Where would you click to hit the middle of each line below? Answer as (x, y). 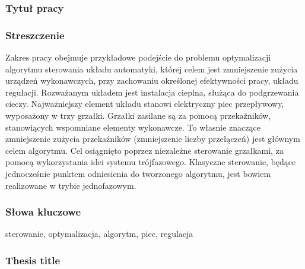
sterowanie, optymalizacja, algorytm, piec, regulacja (99, 234)
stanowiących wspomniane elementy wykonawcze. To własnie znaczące (133, 127)
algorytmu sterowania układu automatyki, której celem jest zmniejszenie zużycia (152, 69)
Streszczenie (35, 35)
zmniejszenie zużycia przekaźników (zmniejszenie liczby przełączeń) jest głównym (153, 139)
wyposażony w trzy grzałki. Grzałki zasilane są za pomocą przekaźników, (138, 115)
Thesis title (33, 260)
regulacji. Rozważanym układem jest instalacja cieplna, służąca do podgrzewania (152, 92)
